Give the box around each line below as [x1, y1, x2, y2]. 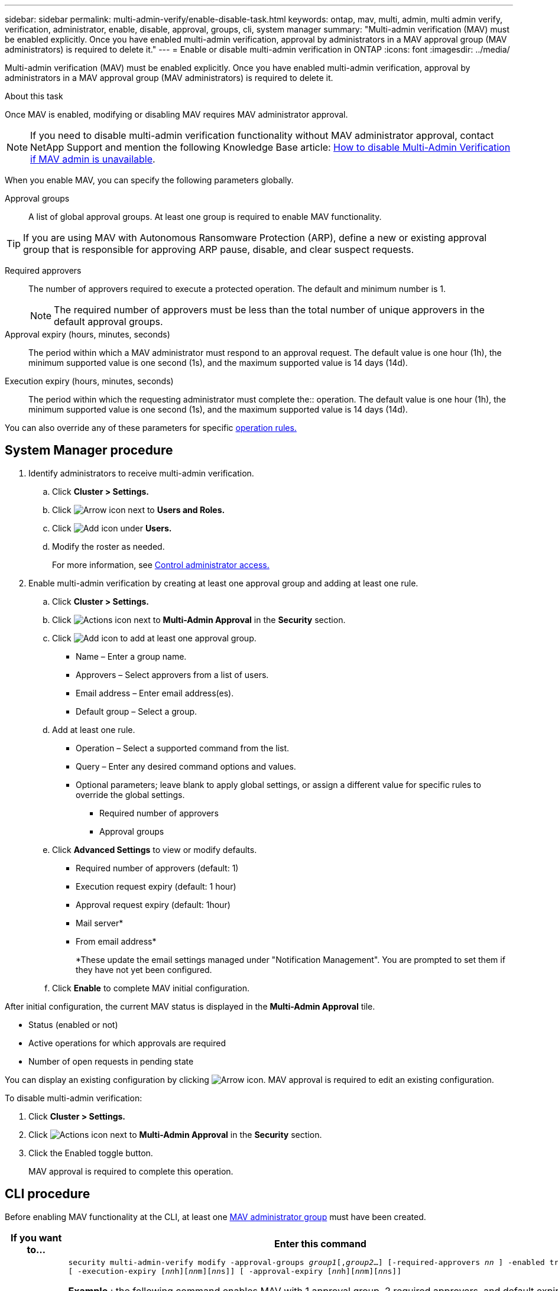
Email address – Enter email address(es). [76, 687, 234, 698]
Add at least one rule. [52, 724, 135, 735]
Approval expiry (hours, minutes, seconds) [5, 329, 170, 339]
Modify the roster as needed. [52, 541, 165, 552]
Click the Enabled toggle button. [28, 1147, 153, 1158]
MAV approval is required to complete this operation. [28, 1166, 233, 1176]
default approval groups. [54, 316, 163, 327]
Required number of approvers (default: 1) [76, 862, 239, 873]
